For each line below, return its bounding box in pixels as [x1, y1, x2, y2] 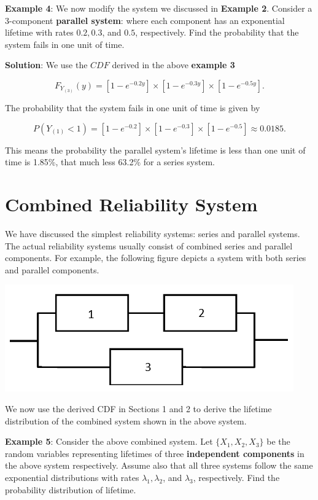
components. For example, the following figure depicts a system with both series [5, 251, 306, 264]
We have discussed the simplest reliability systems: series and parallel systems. [5, 227, 300, 240]
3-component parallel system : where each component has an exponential [5, 14, 285, 26]
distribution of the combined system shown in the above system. [5, 414, 247, 427]
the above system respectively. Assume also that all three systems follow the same [5, 459, 313, 472]
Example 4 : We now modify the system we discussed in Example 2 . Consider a [5, 2, 312, 14]
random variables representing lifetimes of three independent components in [5, 447, 304, 459]
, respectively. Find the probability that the [135, 26, 299, 39]
